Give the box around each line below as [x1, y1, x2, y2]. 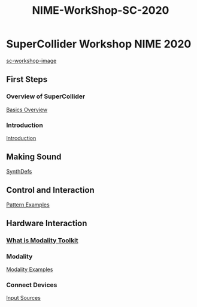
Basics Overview [6, 106, 48, 113]
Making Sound [6, 152, 62, 162]
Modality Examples [6, 266, 53, 273]
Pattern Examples [6, 201, 50, 208]
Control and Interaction [6, 185, 95, 195]
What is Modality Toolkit [6, 236, 79, 244]
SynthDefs [6, 168, 32, 175]
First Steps [6, 74, 48, 84]
